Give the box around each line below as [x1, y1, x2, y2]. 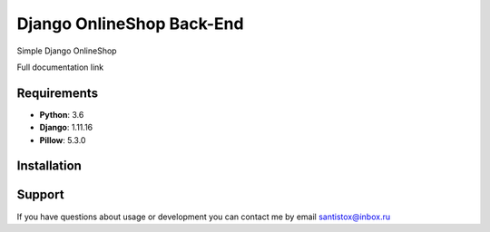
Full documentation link [16, 62, 104, 72]
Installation [16, 159, 82, 174]
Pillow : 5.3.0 [39, 134, 86, 145]
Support [16, 187, 64, 203]
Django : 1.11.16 [39, 122, 93, 133]
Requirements [16, 85, 99, 101]
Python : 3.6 [39, 109, 84, 120]
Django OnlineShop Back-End [16, 14, 244, 34]
